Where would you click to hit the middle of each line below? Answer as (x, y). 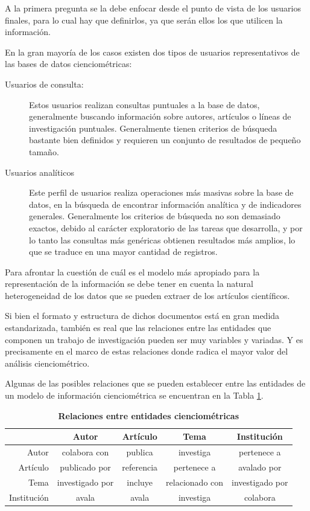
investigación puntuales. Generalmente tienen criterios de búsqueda (153, 128)
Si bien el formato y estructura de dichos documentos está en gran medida (142, 316)
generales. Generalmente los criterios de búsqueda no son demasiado (155, 216)
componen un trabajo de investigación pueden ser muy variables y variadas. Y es (154, 339)
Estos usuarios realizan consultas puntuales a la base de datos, (144, 104)
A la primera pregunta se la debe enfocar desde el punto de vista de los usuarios (153, 8)
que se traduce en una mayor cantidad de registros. (123, 252)
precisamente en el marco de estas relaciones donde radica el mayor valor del (147, 351)
